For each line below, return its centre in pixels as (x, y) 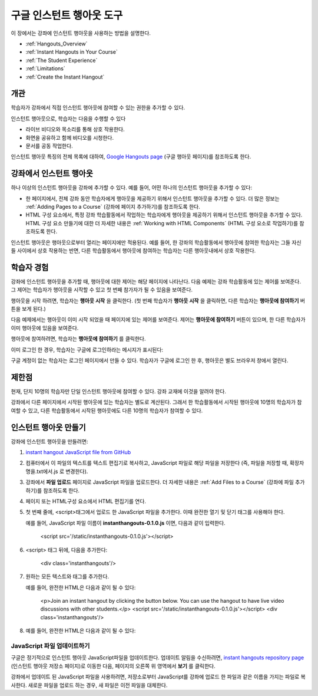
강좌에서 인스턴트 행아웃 (52, 174)
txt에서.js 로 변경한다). (62, 471)
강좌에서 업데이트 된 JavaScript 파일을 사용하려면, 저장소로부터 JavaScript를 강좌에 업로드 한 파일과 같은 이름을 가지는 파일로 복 (158, 677)
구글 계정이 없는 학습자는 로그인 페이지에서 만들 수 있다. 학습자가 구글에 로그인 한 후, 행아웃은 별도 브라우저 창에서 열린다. (150, 360)
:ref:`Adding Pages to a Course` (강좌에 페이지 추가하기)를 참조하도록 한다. (113, 207)
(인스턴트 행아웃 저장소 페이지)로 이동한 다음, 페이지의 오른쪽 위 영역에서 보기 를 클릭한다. (113, 666)
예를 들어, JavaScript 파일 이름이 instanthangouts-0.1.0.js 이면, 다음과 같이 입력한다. (126, 523)
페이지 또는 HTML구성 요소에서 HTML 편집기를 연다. (86, 501)
